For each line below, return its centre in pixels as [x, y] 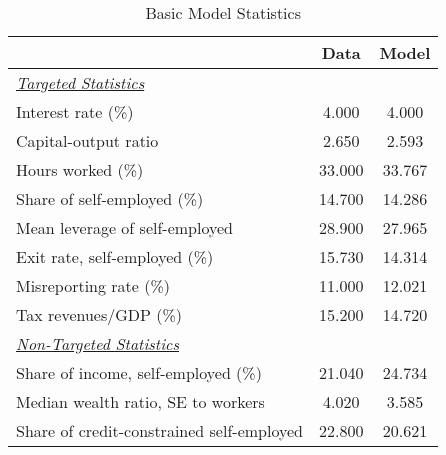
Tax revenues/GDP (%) [99, 314]
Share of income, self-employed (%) [139, 372]
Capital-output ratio [87, 140]
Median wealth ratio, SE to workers [140, 401]
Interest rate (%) [75, 111]
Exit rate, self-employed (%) [115, 256]
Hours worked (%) [80, 169]
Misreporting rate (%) [93, 285]
